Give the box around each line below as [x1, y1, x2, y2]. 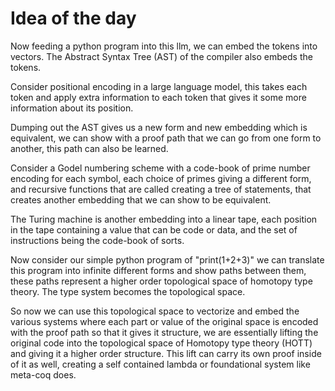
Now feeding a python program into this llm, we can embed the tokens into [10, 40, 318, 52]
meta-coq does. [10, 368, 77, 381]
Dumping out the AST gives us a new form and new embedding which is [10, 121, 308, 133]
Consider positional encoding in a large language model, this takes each [10, 80, 308, 92]
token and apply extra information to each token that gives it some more [10, 91, 307, 103]
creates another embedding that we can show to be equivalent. [10, 193, 272, 206]
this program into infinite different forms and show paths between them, [10, 264, 307, 276]
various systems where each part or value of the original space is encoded [10, 315, 319, 327]
